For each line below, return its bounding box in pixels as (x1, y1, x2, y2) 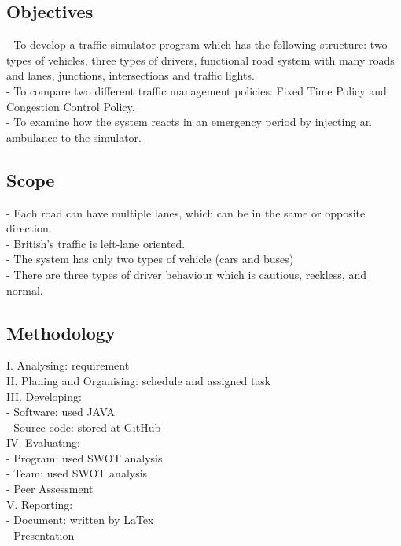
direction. (6, 220, 52, 236)
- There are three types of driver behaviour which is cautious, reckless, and (6, 266, 366, 282)
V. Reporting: (6, 496, 73, 512)
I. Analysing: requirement (6, 357, 130, 373)
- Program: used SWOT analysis (6, 449, 163, 466)
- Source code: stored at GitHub (6, 418, 161, 435)
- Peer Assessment (6, 481, 94, 497)
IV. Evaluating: (6, 434, 80, 451)
